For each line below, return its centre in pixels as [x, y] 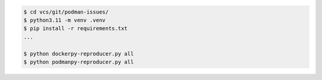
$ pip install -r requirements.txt [75, 29]
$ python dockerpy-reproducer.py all [79, 53]
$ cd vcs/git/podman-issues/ [66, 12]
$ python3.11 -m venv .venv [64, 20]
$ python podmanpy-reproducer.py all [79, 62]
